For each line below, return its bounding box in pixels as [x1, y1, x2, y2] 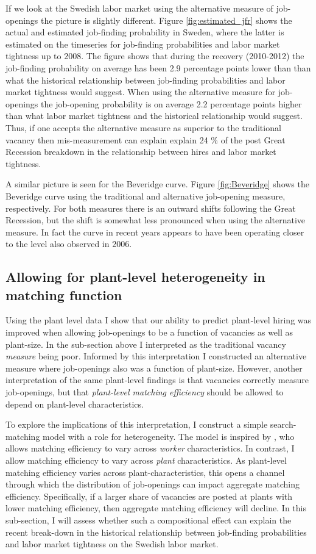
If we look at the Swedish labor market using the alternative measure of [5, 2, 273, 14]
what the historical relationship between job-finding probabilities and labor [5, 73, 286, 86]
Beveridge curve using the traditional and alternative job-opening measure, [5, 189, 286, 202]
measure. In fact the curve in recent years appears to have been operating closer [5, 225, 304, 238]
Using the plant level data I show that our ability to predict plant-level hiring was [5, 314, 312, 326]
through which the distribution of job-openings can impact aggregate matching [5, 478, 300, 491]
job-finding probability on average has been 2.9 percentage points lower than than [5, 61, 311, 74]
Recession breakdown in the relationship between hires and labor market [5, 145, 276, 158]
